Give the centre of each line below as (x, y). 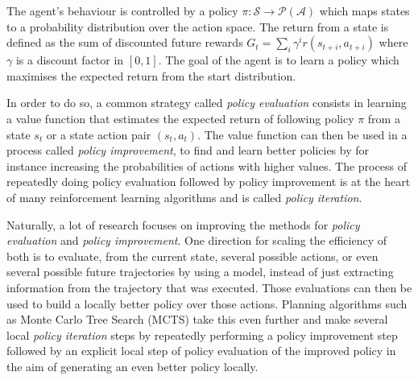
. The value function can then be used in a (302, 134)
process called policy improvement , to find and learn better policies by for (188, 150)
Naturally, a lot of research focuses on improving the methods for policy (183, 224)
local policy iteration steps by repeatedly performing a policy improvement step (202, 335)
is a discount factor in (70, 60)
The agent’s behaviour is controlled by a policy (122, 10)
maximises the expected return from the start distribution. (151, 75)
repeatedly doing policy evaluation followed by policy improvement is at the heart (209, 182)
